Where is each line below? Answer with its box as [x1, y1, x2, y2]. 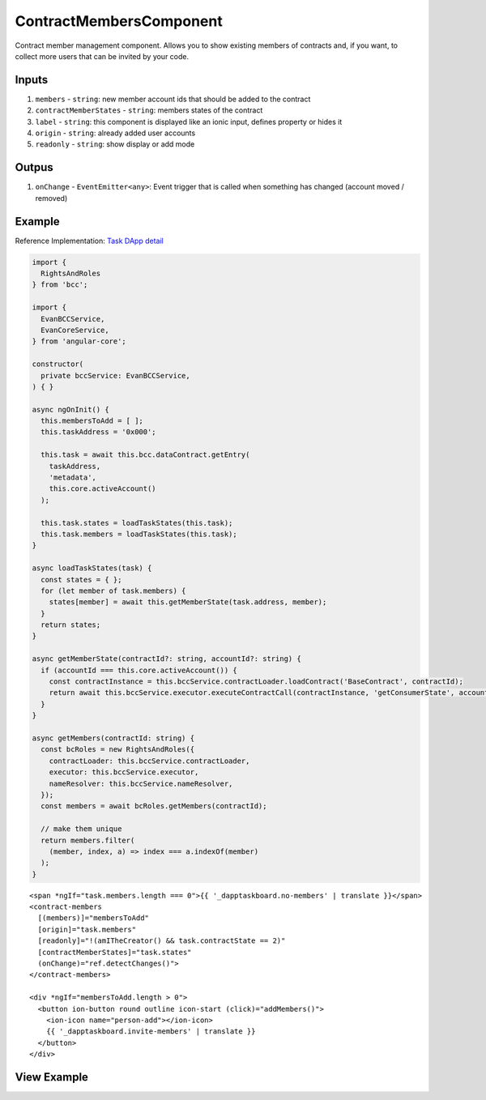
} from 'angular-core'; [32, 337, 127, 346]
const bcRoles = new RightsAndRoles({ [40, 745, 194, 754]
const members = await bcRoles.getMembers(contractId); [40, 802, 267, 811]
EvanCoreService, [40, 325, 109, 335]
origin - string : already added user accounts [35, 128, 196, 138]
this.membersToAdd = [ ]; [40, 416, 143, 425]
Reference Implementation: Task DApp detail [15, 236, 164, 245]
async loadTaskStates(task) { [32, 564, 152, 573]
